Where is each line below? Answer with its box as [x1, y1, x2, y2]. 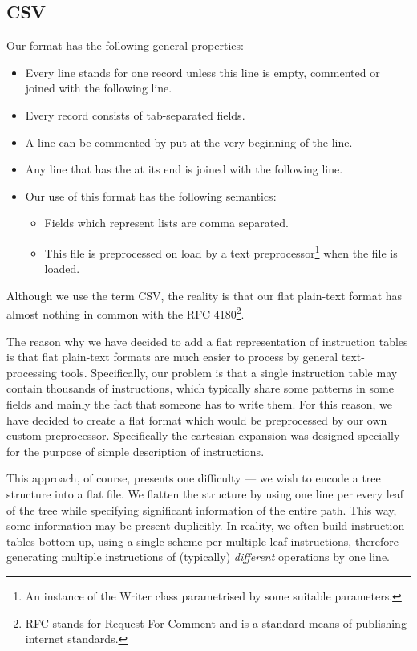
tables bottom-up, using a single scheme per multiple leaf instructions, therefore [6, 532, 399, 549]
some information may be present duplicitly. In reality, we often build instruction [6, 517, 405, 534]
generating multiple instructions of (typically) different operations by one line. [6, 548, 391, 565]
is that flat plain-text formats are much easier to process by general [6, 348, 338, 365]
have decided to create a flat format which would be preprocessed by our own [6, 411, 387, 428]
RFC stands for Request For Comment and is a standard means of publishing [25, 614, 407, 631]
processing [6, 364, 57, 380]
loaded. [44, 260, 80, 277]
